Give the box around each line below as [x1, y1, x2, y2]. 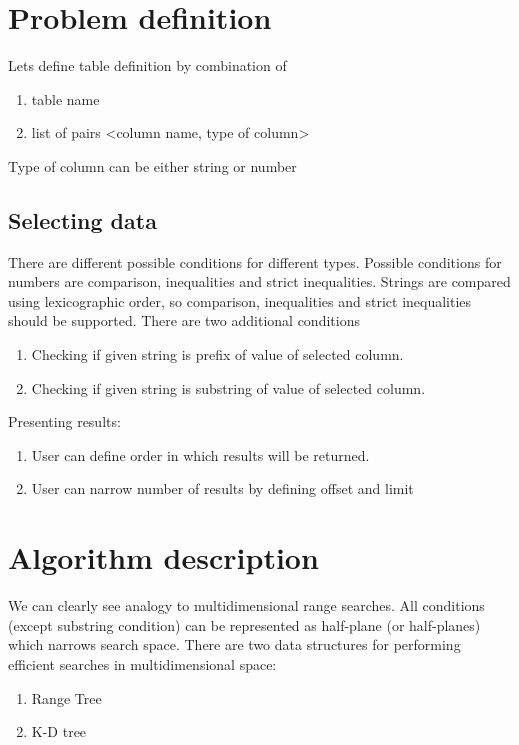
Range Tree [31, 687, 102, 708]
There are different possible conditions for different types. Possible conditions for [8, 251, 502, 272]
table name [31, 88, 100, 109]
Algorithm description [8, 537, 319, 578]
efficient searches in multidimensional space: [8, 653, 277, 674]
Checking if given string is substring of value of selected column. [31, 377, 426, 398]
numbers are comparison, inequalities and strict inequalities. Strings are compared [8, 271, 511, 292]
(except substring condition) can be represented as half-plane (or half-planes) [8, 614, 481, 635]
